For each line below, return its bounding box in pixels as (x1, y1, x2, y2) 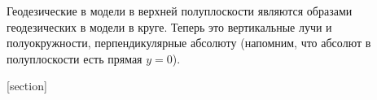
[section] (7, 77, 47, 94)
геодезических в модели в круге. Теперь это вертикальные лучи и (7, 18, 332, 35)
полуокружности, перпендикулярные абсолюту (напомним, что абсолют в (7, 34, 371, 51)
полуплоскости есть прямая (7, 50, 142, 67)
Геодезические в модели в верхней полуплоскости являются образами (7, 2, 353, 19)
